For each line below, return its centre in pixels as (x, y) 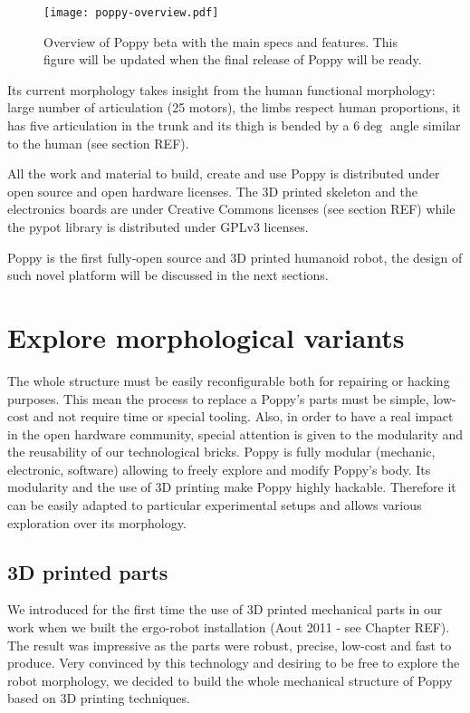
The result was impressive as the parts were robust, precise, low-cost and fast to (230, 645)
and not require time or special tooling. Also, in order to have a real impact (243, 416)
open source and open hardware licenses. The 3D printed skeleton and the (212, 191)
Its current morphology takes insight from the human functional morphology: (221, 89)
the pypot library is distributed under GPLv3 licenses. (158, 226)
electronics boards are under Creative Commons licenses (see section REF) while (231, 209)
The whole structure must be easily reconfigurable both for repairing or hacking (229, 380)
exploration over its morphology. (97, 522)
